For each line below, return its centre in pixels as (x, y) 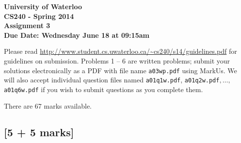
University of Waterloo (43, 6)
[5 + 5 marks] (39, 132)
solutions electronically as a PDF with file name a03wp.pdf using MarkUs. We (120, 70)
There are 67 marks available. (48, 105)
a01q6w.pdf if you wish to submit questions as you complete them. (104, 89)
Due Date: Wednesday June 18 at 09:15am (77, 35)
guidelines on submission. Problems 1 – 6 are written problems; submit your (117, 60)
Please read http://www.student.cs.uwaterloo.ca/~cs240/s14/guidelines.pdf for (120, 51)
